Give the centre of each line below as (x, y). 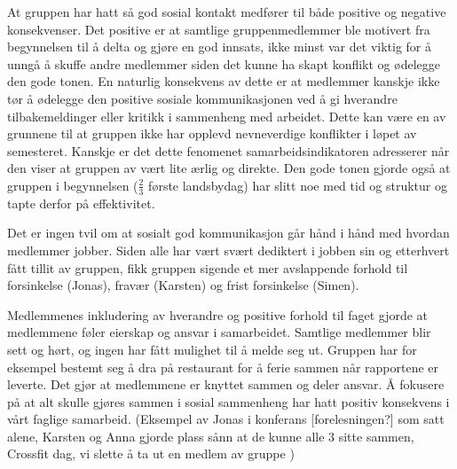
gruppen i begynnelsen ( (73, 185)
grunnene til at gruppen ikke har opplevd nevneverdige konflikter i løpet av (212, 133)
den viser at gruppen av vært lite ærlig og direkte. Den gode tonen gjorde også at (229, 168)
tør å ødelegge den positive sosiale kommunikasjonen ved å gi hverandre (202, 98)
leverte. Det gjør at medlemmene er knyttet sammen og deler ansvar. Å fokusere (226, 384)
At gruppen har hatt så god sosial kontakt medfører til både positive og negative (227, 12)
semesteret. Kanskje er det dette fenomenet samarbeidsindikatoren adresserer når (228, 150)
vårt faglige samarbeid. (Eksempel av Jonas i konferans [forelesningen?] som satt (226, 419)
